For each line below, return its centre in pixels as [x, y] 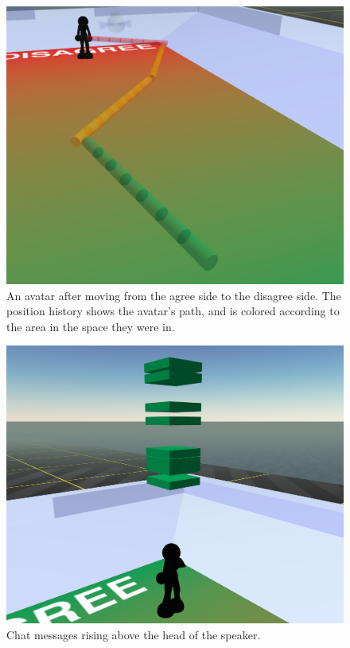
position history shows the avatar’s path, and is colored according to [173, 311]
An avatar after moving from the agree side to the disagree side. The [174, 295]
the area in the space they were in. [91, 326]
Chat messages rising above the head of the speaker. [134, 635]
